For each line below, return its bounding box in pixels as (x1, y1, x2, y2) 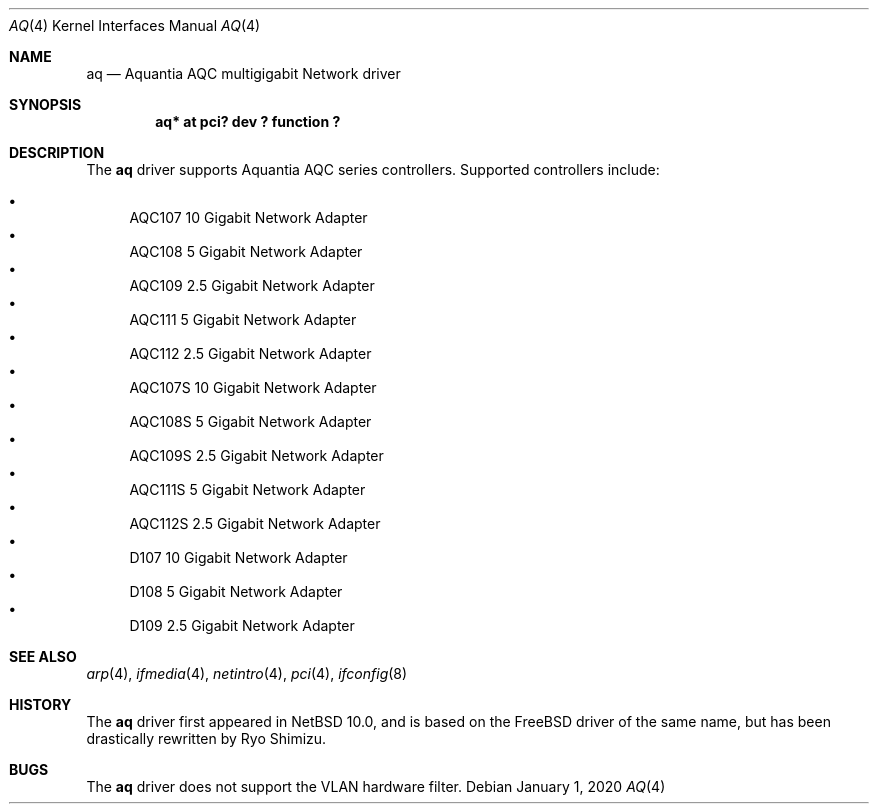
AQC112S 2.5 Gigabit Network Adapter (129, 515, 381, 532)
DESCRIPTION (9, 144, 105, 161)
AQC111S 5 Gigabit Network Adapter (129, 481, 366, 498)
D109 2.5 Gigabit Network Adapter (129, 617, 355, 634)
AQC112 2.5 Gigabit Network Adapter (129, 345, 372, 362)
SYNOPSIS (9, 96, 82, 113)
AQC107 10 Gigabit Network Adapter (129, 209, 368, 226)
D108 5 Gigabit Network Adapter (129, 583, 343, 600)
